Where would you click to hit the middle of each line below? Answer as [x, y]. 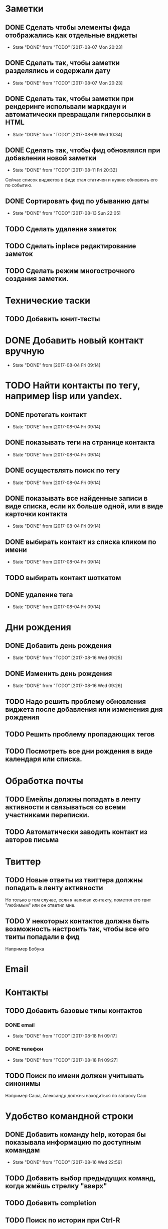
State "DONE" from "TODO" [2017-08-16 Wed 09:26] [67, 686]
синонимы [23, 1083]
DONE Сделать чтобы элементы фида [68, 27]
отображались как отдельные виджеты [71, 35]
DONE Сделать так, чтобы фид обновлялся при [83, 151]
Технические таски [48, 300]
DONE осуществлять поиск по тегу [63, 470]
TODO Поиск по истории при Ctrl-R [63, 1220]
